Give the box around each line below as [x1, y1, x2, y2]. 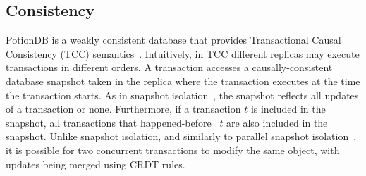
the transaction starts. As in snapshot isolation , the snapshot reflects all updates [6, 87, 359, 102]
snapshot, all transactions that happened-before [6, 115, 212, 130]
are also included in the [226, 115, 328, 130]
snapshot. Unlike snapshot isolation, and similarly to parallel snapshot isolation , [6, 129, 357, 144]
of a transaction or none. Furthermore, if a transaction [6, 101, 241, 116]
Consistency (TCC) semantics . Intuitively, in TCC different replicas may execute [6, 46, 360, 61]
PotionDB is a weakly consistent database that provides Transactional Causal [6, 32, 341, 47]
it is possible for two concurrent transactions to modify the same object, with [6, 142, 340, 157]
